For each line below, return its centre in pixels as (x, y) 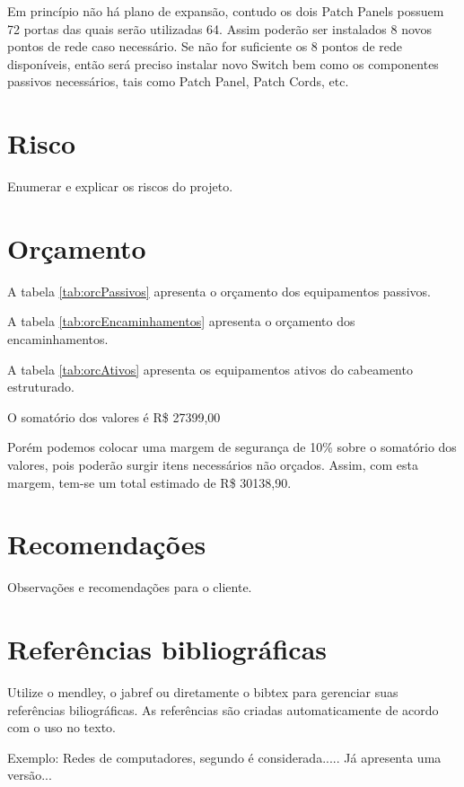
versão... (30, 775)
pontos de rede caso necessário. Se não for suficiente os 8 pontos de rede (205, 46)
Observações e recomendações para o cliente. (130, 587)
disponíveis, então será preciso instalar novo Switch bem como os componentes (223, 63)
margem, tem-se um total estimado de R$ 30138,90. (149, 482)
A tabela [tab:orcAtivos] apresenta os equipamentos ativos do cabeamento (210, 369)
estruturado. (41, 387)
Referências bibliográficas (167, 649)
